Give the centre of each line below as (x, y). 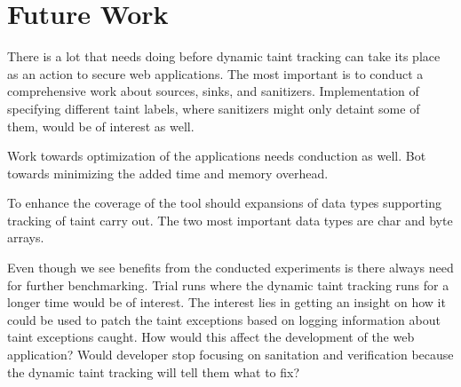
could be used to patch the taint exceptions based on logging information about (224, 319)
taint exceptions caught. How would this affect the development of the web (211, 337)
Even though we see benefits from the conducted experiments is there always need (230, 268)
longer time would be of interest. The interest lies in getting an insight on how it (227, 302)
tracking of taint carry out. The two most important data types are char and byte (230, 220)
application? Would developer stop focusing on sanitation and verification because (230, 355)
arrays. (26, 237)
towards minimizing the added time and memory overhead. (168, 173)
